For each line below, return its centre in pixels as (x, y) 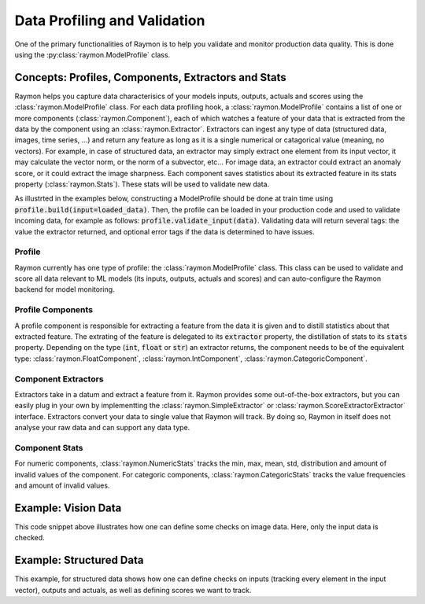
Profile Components (54, 310)
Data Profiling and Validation (110, 20)
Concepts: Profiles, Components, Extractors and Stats (150, 77)
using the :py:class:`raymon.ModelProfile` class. (92, 54)
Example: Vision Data (68, 508)
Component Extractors (59, 379)
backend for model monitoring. (65, 289)
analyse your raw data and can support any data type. (102, 428)
